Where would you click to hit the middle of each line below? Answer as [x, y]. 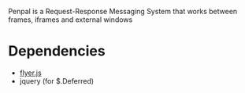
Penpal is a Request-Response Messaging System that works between [123, 11]
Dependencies [57, 51]
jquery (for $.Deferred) [57, 80]
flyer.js [30, 73]
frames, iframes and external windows [71, 20]
